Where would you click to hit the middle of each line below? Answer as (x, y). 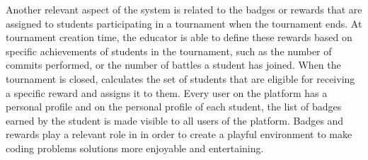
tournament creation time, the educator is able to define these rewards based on (179, 37)
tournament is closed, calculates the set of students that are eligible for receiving (180, 78)
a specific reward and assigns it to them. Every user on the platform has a (167, 92)
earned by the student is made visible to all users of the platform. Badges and (175, 120)
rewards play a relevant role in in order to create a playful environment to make (179, 134)
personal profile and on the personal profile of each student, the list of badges (174, 107)
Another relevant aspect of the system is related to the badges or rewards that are (184, 9)
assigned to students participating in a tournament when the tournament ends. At (184, 23)
